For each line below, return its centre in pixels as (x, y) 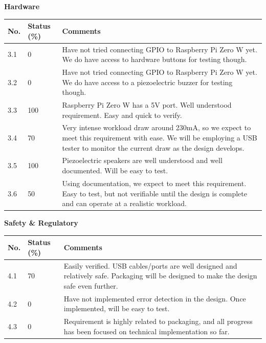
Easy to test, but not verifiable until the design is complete (154, 193)
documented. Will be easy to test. (115, 170)
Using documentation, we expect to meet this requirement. (154, 183)
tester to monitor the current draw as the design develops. (153, 147)
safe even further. (91, 285)
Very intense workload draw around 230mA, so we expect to (157, 127)
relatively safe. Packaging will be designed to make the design (160, 276)
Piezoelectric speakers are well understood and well (142, 160)
